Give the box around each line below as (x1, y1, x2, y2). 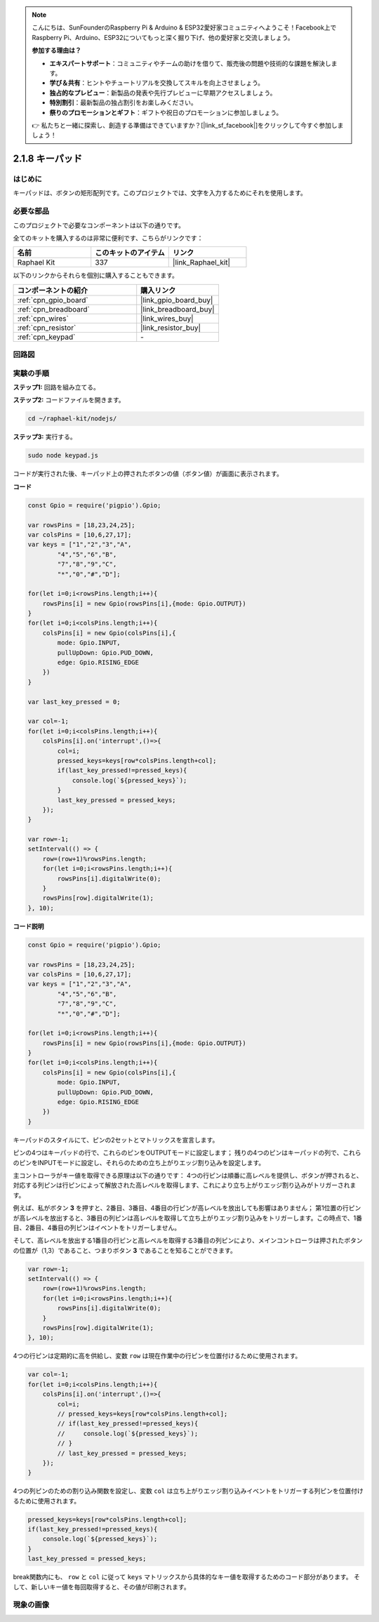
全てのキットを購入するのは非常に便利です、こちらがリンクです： (13, 234, 204, 242)
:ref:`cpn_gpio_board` (17, 295, 88, 305)
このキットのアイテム (95, 248, 165, 258)
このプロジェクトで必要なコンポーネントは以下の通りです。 (13, 221, 185, 230)
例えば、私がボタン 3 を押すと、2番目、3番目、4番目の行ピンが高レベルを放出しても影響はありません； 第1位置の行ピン (13, 1204, 361, 1212)
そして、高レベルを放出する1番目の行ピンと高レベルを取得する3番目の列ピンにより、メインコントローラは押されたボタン (13, 1236, 363, 1245)
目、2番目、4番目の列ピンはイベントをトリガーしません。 (13, 1223, 181, 1232)
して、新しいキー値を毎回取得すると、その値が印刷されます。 (13, 1583, 190, 1591)
